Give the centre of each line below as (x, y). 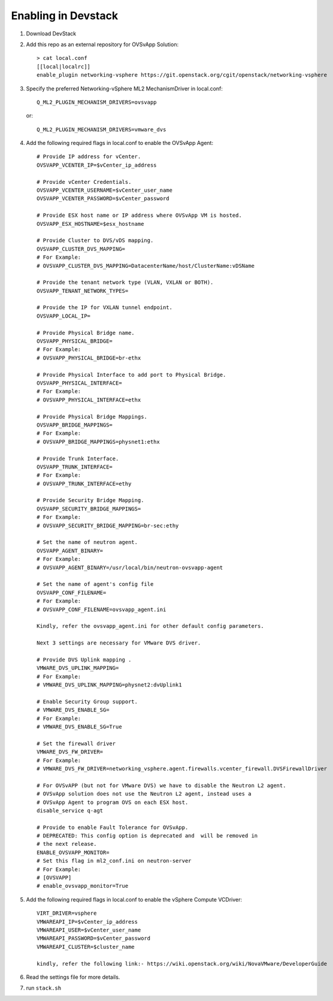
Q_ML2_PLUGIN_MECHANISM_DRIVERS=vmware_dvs (102, 129)
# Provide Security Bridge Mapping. (90, 500)
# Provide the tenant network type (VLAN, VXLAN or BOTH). (125, 282)
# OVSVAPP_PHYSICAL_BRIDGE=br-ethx (89, 358)
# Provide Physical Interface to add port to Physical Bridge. (131, 375)
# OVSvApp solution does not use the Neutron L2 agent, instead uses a (144, 794)
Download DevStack (51, 34)
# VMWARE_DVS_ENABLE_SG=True (79, 727)
